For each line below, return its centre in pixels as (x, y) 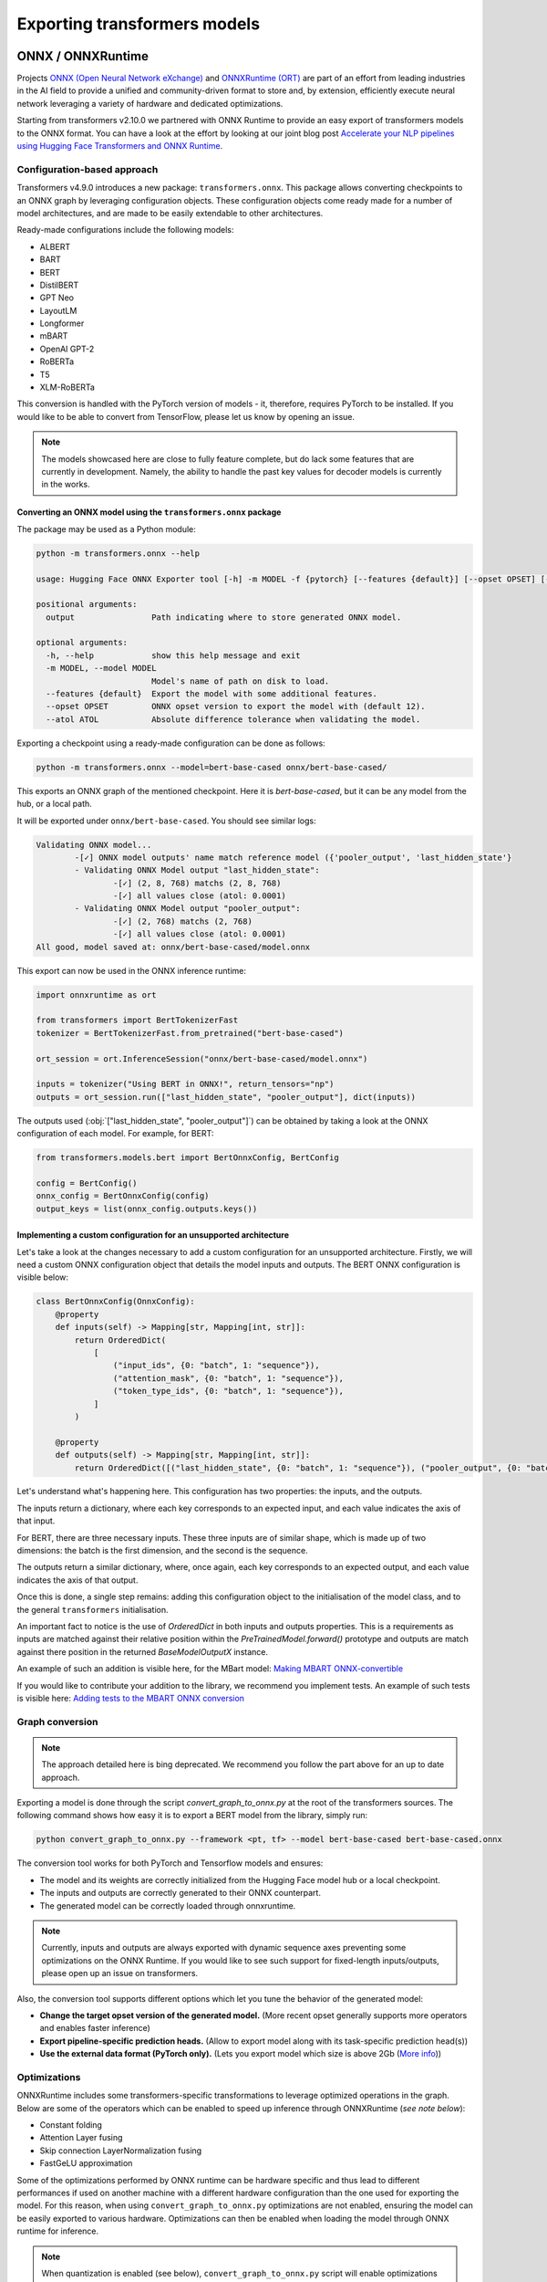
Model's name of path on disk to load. (240, 681)
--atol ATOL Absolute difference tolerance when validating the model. (233, 719)
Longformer (62, 323)
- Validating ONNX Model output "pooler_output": (187, 909)
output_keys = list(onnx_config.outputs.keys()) (147, 1209)
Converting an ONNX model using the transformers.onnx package (149, 512)
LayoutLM (58, 310)
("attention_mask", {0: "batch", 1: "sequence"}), (228, 1378)
